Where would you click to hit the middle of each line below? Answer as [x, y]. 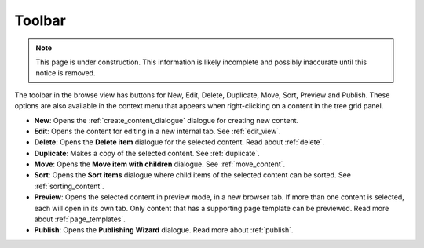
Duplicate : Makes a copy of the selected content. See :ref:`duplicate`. [147, 153]
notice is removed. [66, 73]
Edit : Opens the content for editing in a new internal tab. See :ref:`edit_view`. [158, 131]
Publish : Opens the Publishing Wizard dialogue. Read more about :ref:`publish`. [164, 230]
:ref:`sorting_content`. [69, 186]
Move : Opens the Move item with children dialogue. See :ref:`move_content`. [160, 164]
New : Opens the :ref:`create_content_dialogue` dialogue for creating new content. [166, 120]
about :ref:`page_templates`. [80, 219]
